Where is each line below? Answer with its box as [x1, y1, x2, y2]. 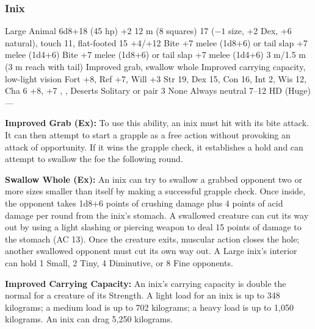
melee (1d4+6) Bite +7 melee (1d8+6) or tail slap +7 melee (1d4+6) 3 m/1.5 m [5, 48, 306, 61]
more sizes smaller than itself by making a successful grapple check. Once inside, [5, 185, 306, 197]
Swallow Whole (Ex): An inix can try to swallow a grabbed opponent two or [5, 172, 302, 185]
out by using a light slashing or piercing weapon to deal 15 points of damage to [5, 221, 302, 233]
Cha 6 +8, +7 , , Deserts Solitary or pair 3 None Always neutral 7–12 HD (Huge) [5, 84, 311, 97]
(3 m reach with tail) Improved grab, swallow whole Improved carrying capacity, [5, 60, 306, 73]
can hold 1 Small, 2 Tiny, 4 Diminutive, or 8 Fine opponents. [5, 256, 233, 269]
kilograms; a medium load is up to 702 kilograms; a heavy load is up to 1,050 [5, 300, 294, 313]
